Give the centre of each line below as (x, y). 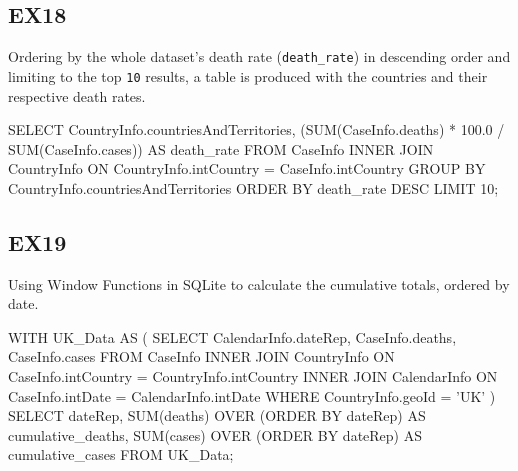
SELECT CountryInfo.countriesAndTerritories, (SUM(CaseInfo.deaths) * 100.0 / (256, 129)
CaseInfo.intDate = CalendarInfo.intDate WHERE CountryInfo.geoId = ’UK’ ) (252, 395)
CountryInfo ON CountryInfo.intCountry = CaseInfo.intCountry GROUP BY (247, 168)
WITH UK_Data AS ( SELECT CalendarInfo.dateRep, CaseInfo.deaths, (232, 336)
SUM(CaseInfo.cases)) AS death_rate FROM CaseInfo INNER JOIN (221, 148)
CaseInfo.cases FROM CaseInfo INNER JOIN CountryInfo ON (201, 356)
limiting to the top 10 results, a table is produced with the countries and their (248, 75)
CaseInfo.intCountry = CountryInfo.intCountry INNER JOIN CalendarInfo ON (253, 376)
